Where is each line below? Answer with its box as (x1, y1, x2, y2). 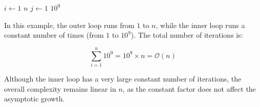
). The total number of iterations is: (131, 30, 243, 40)
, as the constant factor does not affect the (122, 83, 256, 94)
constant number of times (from (4, 30, 104, 40)
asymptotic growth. (4, 93, 65, 104)
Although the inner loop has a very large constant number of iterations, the (4, 73, 242, 84)
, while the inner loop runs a (156, 19, 245, 30)
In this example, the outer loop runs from (4, 19, 135, 30)
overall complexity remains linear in (4, 83, 116, 94)
